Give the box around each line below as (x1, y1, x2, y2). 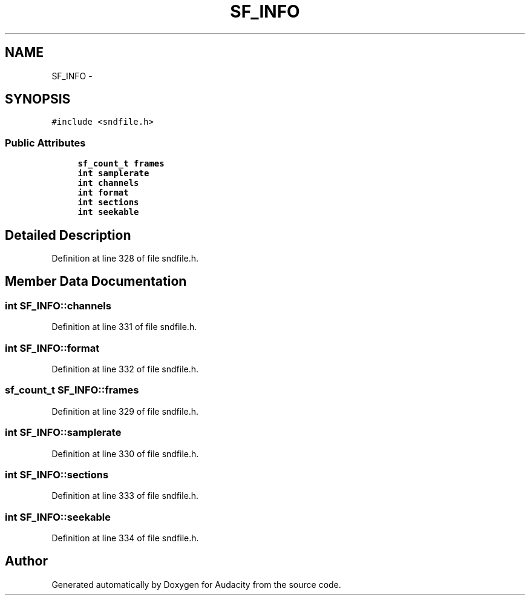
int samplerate (77, 168, 149, 179)
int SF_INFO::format (5, 341, 100, 354)
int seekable (77, 207, 139, 217)
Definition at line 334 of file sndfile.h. (51, 533, 199, 543)
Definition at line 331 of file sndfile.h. (51, 321, 197, 332)
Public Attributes (5, 136, 86, 149)
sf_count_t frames (77, 159, 165, 169)
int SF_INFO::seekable (5, 510, 111, 523)
